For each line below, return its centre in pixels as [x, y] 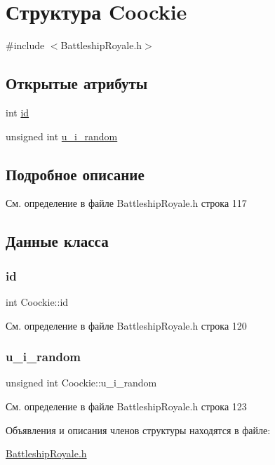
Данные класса [57, 241]
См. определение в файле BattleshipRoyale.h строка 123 [126, 406]
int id [18, 112]
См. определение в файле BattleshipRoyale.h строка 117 [126, 203]
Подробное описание [75, 174]
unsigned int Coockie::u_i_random [81, 383]
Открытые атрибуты [77, 83]
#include [25, 45]
